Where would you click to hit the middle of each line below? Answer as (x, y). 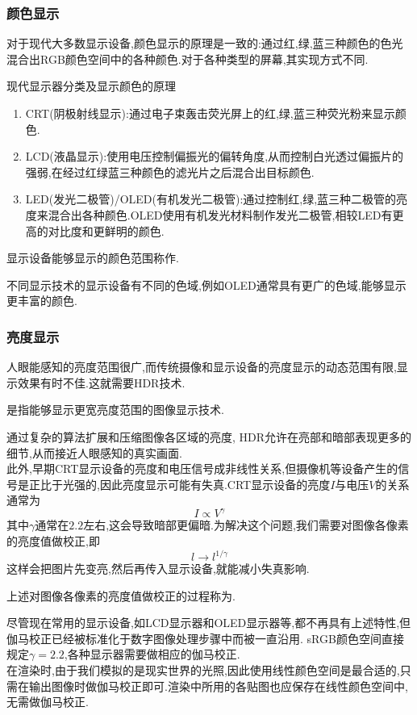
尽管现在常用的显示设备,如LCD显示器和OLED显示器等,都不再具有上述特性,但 (209, 623)
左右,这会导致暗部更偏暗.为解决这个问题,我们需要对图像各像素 (246, 525)
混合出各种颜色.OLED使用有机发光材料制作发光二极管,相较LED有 (220, 214)
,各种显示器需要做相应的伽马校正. (152, 654)
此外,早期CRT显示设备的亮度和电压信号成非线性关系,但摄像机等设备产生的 (202, 468)
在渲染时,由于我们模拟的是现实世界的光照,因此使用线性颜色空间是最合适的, (203, 670)
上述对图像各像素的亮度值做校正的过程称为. (121, 595)
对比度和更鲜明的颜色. (106, 230)
